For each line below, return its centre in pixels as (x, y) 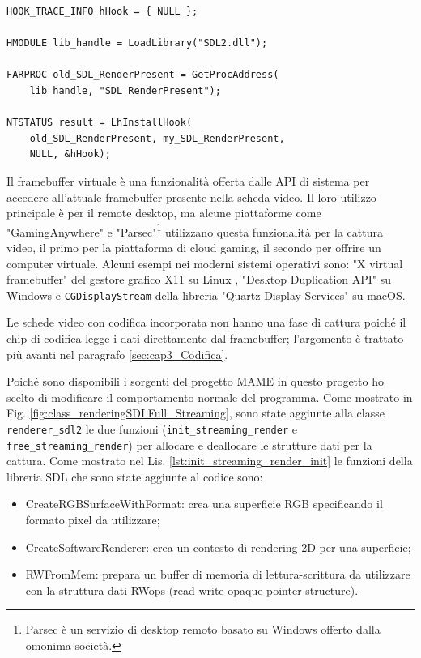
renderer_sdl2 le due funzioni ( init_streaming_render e (152, 428)
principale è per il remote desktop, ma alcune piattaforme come (164, 213)
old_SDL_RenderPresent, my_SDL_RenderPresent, (157, 138)
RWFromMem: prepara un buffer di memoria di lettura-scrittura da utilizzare (218, 574)
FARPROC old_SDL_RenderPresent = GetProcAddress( (143, 75)
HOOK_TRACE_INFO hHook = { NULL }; (102, 11)
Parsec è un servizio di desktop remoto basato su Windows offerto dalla (203, 629)
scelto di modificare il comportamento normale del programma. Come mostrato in (210, 397)
